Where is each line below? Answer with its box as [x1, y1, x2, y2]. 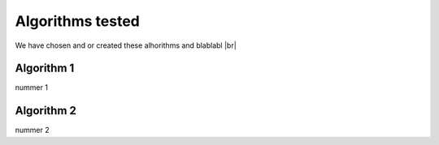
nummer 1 [15, 83, 49, 92]
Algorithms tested [15, 12, 140, 30]
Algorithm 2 [15, 104, 77, 117]
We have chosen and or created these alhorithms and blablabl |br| [15, 41, 237, 50]
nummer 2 [15, 126, 50, 135]
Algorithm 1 [15, 62, 75, 75]
